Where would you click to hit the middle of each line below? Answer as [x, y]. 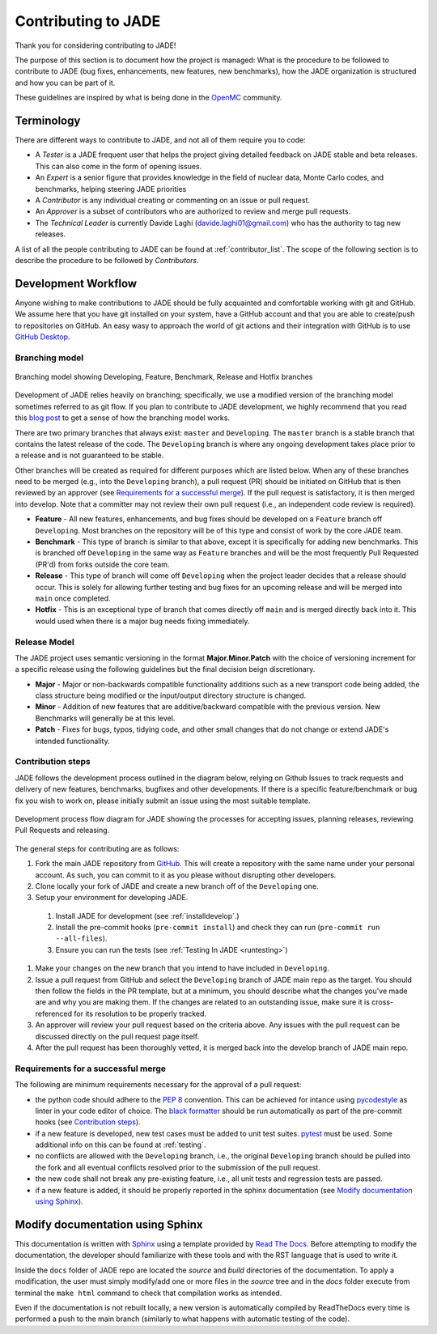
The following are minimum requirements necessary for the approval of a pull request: [158, 1085]
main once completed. [73, 598]
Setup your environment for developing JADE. [112, 898]
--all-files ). [81, 938]
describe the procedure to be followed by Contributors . [107, 260]
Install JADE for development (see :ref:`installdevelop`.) [147, 916]
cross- [382, 1002]
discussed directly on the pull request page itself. [117, 1036]
